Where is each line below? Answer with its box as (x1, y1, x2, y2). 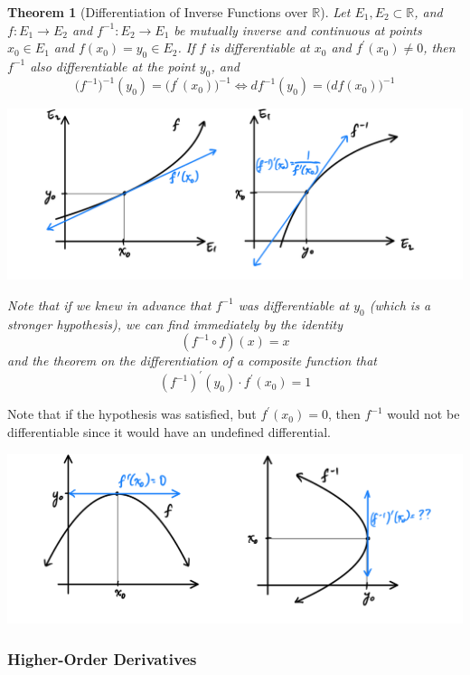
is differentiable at (210, 38, 310, 57)
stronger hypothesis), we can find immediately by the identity (7, 314, 343, 333)
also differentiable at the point (30, 56, 195, 75)
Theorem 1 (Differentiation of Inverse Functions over (7, 3, 308, 21)
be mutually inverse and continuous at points (174, 20, 422, 39)
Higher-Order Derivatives (7, 647, 197, 670)
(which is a (369, 295, 431, 314)
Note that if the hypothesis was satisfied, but (7, 404, 257, 423)
